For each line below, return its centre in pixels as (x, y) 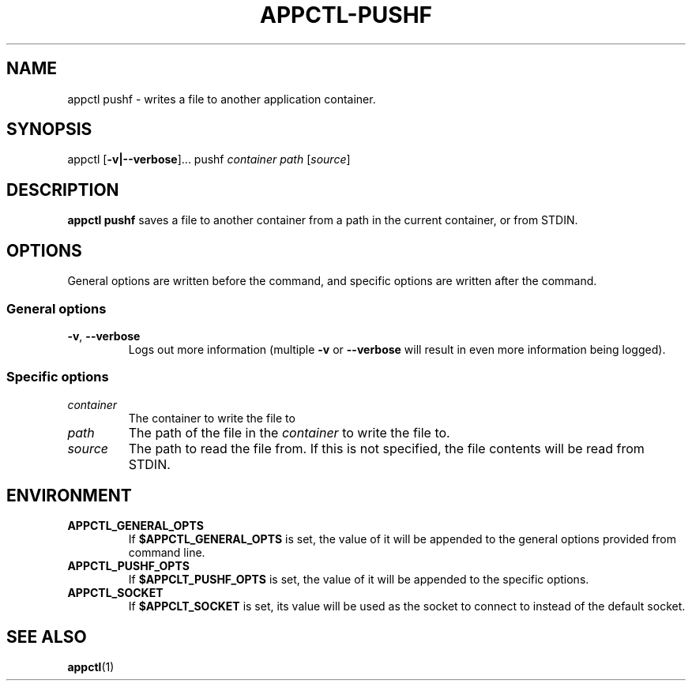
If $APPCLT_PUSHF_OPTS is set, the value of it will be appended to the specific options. (359, 580)
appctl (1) (91, 667)
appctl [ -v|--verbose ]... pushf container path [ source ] (209, 160)
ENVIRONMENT (69, 496)
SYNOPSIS (49, 130)
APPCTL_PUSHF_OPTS (128, 566)
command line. (167, 553)
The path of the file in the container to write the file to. (289, 432)
